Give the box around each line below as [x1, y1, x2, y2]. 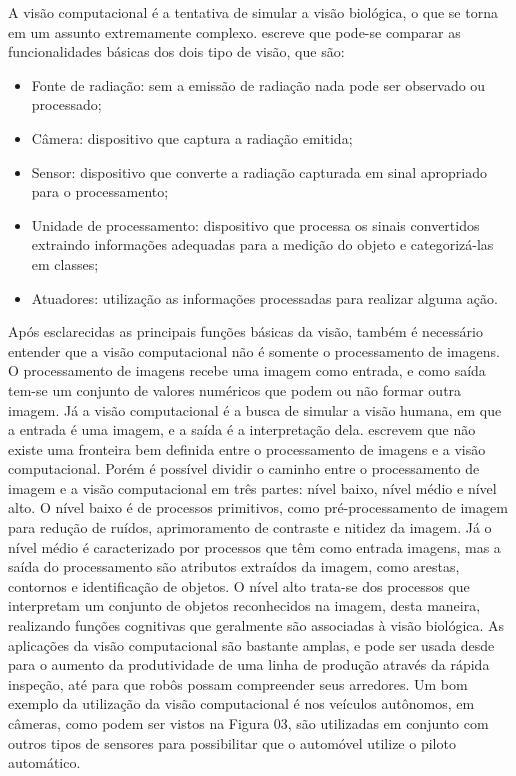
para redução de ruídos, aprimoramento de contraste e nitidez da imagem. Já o [8, 517, 492, 538]
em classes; [31, 253, 99, 274]
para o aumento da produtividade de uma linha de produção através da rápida [8, 654, 490, 675]
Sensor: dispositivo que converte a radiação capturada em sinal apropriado [31, 161, 487, 182]
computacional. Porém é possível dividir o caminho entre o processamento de [8, 458, 480, 479]
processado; [31, 94, 102, 115]
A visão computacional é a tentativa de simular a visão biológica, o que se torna [8, 2, 498, 22]
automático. [8, 752, 81, 773]
